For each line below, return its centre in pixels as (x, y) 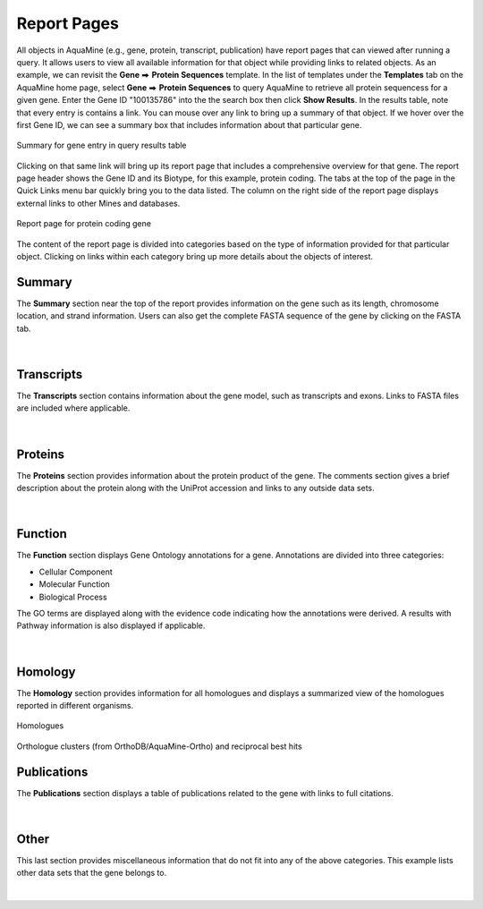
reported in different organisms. (75, 706)
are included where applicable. (73, 408)
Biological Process (73, 597)
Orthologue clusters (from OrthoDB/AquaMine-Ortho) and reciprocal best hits (160, 746)
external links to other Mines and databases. (98, 203)
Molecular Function (75, 584)
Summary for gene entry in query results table (102, 145)
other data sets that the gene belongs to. (92, 873)
